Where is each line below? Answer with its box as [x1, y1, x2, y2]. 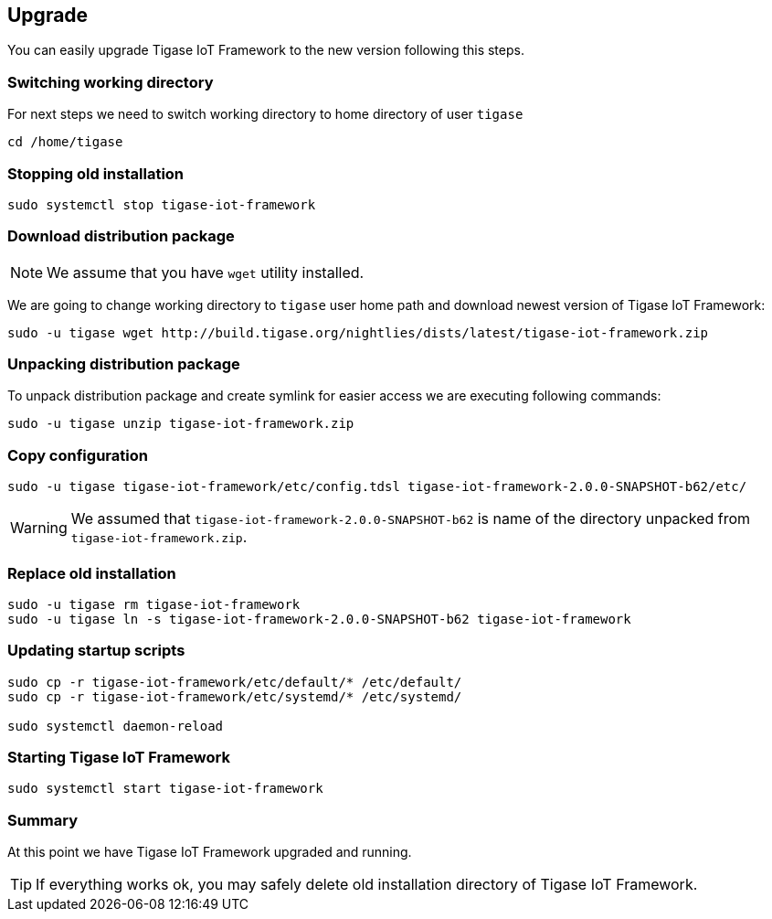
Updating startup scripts [7, 641, 185, 660]
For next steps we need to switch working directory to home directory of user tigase [7, 106, 523, 123]
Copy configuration [7, 445, 148, 465]
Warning [10, 518, 68, 538]
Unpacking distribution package [7, 355, 240, 374]
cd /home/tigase [7, 134, 123, 150]
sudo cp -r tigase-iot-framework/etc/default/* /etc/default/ [7, 674, 462, 689]
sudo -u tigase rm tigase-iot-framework [7, 596, 301, 612]
